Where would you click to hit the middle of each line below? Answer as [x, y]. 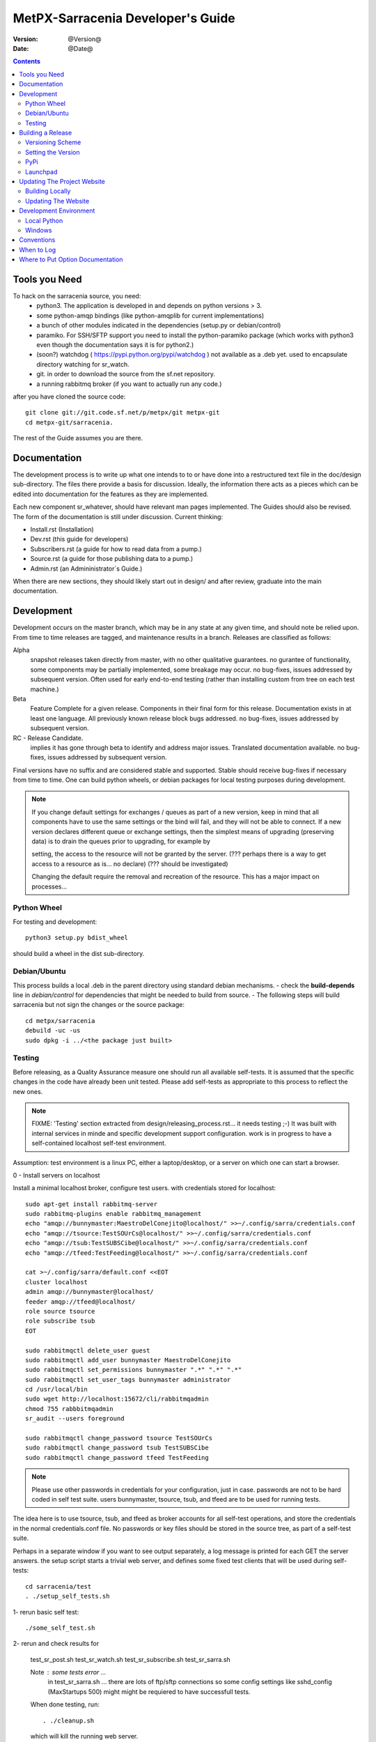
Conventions [37, 240]
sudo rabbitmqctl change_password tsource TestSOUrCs [119, 1438]
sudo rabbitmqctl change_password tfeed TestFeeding [117, 1457]
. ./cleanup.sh [69, 1720]
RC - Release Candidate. [48, 738]
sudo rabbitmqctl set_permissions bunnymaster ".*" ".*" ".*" [134, 1370]
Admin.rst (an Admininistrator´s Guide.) [86, 569]
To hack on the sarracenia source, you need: [77, 296]
